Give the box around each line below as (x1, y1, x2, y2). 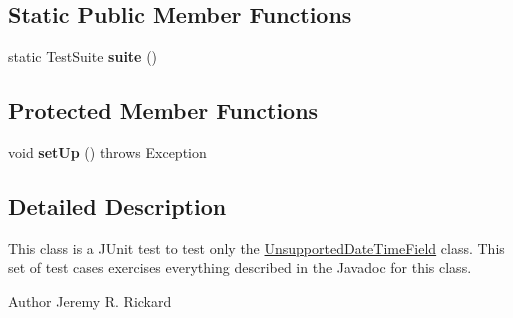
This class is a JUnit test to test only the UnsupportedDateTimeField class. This (8, 237, 505, 258)
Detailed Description (8, 190, 227, 221)
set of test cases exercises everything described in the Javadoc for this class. (8, 257, 472, 278)
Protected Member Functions (8, 95, 319, 126)
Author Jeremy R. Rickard (8, 290, 172, 311)
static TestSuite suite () (8, 46, 158, 67)
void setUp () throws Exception (8, 142, 207, 162)
